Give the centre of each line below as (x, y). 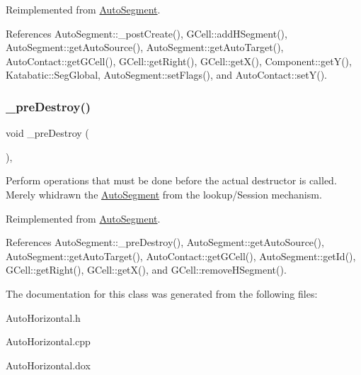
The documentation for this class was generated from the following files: (162, 293)
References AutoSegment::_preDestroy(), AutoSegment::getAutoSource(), (165, 242)
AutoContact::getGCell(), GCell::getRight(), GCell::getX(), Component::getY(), (179, 61)
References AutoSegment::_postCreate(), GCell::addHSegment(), (147, 33)
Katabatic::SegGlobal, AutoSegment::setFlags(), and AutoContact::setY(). (167, 75)
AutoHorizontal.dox (48, 365)
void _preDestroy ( (47, 133)
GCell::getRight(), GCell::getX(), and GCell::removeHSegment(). (146, 270)
